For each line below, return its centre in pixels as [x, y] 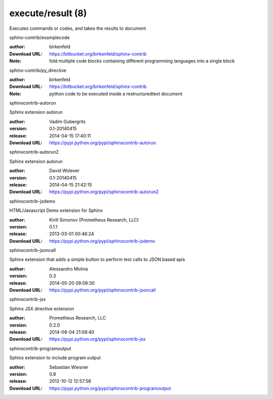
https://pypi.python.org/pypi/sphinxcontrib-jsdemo [102, 241]
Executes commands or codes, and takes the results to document [78, 28]
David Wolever [64, 171]
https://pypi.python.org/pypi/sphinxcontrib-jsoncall [103, 290]
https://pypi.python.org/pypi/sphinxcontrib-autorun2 [104, 192]
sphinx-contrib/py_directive [38, 70]
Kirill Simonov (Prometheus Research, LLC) [94, 219]
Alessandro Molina [69, 269]
